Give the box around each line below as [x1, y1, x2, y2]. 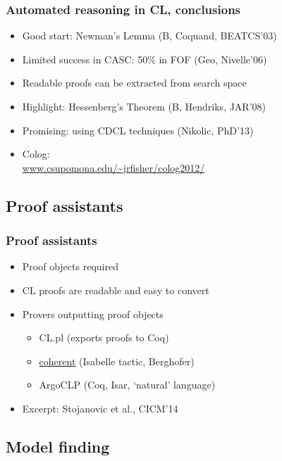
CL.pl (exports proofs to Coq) [39, 330, 169, 345]
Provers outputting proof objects [22, 306, 164, 321]
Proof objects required [22, 259, 118, 274]
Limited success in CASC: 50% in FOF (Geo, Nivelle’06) [22, 51, 267, 66]
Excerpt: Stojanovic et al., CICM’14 [22, 400, 178, 415]
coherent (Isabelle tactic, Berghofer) [39, 353, 195, 368]
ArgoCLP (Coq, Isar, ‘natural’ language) [39, 377, 216, 392]
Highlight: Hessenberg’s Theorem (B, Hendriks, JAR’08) [22, 99, 266, 113]
